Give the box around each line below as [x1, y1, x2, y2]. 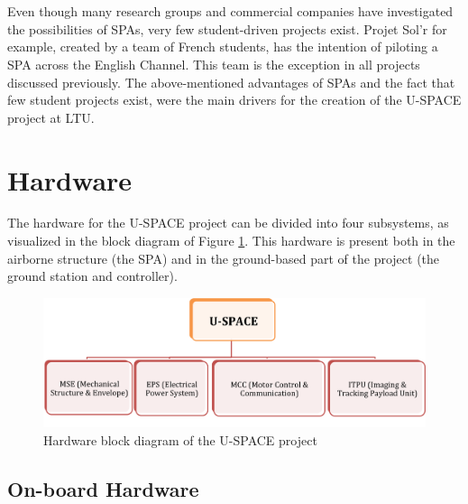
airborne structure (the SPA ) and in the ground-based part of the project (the [7, 248, 440, 267]
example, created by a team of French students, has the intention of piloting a [7, 37, 438, 56]
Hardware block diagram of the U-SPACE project [43, 430, 317, 449]
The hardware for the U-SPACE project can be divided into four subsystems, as [7, 213, 449, 232]
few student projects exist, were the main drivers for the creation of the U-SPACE [7, 90, 462, 109]
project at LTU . [7, 107, 95, 126]
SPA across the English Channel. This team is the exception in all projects [7, 54, 420, 73]
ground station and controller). [7, 266, 178, 285]
